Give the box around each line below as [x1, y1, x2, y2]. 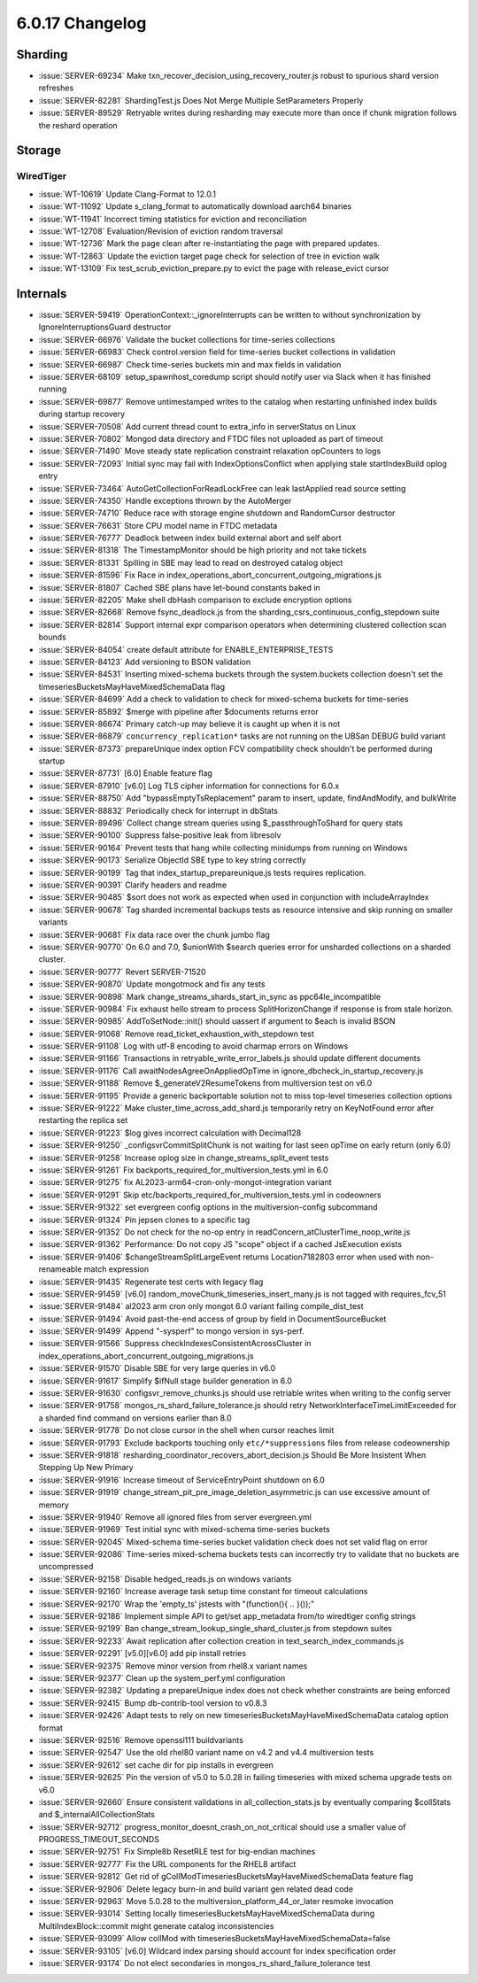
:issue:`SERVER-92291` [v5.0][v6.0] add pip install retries [38, 1648, 247, 1659]
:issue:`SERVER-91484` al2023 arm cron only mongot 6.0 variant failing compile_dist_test [38, 1301, 364, 1312]
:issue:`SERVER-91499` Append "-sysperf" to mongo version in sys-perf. [38, 1326, 305, 1336]
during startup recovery [38, 408, 126, 420]
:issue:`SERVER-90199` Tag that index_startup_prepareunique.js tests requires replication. [38, 867, 366, 878]
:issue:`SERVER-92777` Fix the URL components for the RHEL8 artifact [38, 1858, 297, 1869]
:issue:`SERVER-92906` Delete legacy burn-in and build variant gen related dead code [38, 1883, 354, 1894]
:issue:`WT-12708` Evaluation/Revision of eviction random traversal [38, 226, 283, 236]
